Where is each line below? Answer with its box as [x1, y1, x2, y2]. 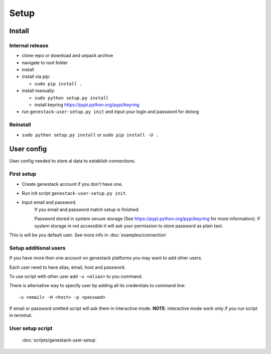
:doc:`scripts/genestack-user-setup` [22, 337, 97, 343]
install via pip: [22, 73, 50, 80]
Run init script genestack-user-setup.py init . [22, 190, 127, 196]
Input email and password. [22, 199, 77, 205]
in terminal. [9, 312, 33, 318]
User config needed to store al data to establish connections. [9, 158, 135, 164]
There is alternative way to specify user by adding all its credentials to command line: [9, 283, 186, 289]
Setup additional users [9, 244, 66, 251]
